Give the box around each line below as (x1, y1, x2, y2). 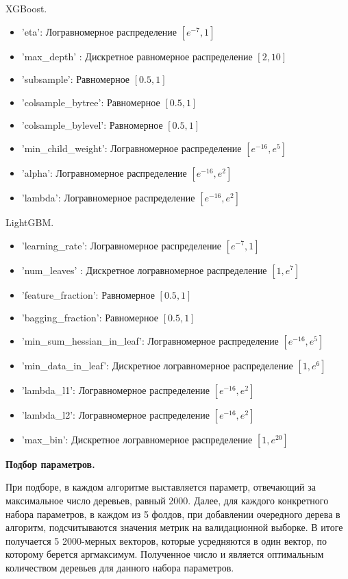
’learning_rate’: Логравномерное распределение (21, 238, 222, 252)
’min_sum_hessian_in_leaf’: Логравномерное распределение (21, 333, 279, 347)
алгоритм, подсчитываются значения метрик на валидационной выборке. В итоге (5, 520, 343, 534)
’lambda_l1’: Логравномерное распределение (21, 382, 210, 397)
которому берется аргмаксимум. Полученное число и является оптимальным (5, 547, 324, 561)
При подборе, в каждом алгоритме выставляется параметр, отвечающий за (5, 480, 316, 494)
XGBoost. (5, 1, 47, 15)
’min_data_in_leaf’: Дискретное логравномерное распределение (21, 358, 293, 372)
